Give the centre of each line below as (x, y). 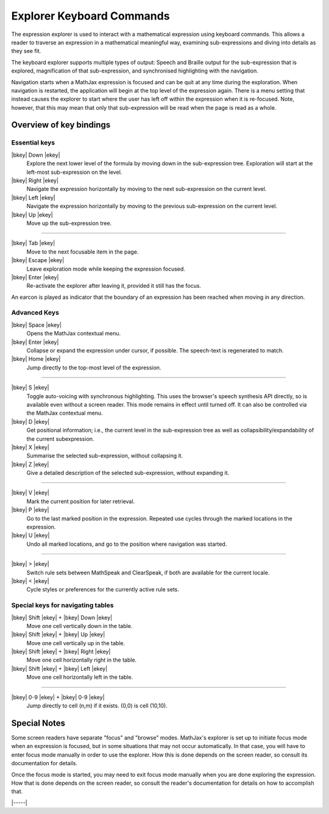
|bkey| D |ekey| (30, 421)
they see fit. (26, 51)
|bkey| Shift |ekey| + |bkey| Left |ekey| (59, 668)
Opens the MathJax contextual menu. (74, 334)
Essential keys (33, 143)
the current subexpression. (60, 438)
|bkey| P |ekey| (30, 510)
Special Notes (38, 723)
